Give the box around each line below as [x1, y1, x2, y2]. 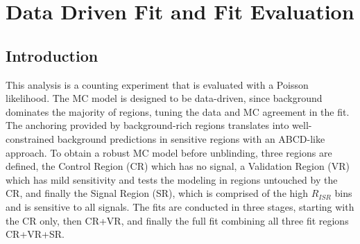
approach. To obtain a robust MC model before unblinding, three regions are [6, 145, 332, 159]
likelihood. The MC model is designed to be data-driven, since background [6, 91, 323, 105]
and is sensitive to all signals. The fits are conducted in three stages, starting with [6, 199, 354, 214]
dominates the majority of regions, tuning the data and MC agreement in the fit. [6, 104, 350, 119]
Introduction [6, 44, 98, 66]
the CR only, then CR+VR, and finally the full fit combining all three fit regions [6, 213, 349, 227]
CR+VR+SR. [6, 227, 65, 241]
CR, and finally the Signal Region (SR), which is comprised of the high [6, 186, 308, 200]
